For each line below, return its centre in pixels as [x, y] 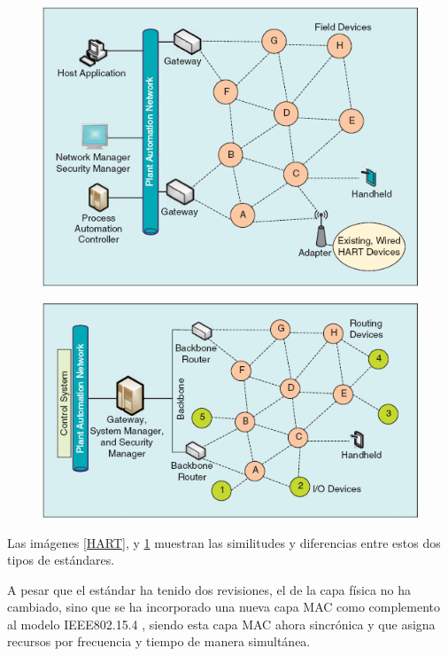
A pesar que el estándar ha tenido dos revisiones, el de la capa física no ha [209, 589]
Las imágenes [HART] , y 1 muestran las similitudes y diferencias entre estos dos [224, 542]
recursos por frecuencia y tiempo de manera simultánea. [159, 641]
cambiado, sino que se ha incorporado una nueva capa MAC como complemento [224, 607]
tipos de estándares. [61, 560]
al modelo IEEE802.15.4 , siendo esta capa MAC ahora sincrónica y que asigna [221, 624]
